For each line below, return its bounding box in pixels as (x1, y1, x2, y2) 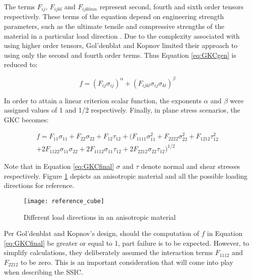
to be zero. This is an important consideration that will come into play (21, 257, 233, 267)
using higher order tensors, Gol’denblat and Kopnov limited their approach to (4, 40, 238, 50)
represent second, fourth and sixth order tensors (100, 1, 244, 11)
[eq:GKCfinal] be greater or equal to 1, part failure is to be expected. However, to (4, 237, 250, 248)
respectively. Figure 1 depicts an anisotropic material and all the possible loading (4, 170, 248, 181)
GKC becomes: (4, 114, 49, 124)
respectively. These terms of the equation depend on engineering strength (4, 11, 224, 22)
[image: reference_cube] (24, 197, 104, 205)
